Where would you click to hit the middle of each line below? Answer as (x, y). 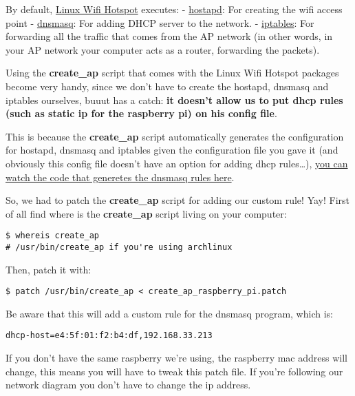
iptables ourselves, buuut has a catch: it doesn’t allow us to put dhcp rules (174, 100)
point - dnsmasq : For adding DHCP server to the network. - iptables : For (160, 22)
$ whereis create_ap (53, 236)
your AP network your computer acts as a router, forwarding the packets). (163, 49)
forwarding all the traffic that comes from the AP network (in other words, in (169, 36)
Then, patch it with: (49, 269)
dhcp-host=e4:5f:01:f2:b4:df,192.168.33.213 (109, 336)
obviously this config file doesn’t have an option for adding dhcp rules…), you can (177, 163)
